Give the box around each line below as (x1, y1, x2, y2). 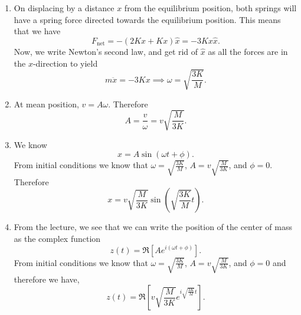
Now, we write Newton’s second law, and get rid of (14, 45, 198, 57)
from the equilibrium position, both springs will (124, 2, 297, 14)
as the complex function (14, 232, 101, 244)
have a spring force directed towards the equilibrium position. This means (14, 13, 281, 25)
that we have (14, 25, 61, 37)
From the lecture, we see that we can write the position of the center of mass (14, 221, 292, 233)
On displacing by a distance (14, 2, 114, 14)
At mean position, (14, 97, 79, 110)
